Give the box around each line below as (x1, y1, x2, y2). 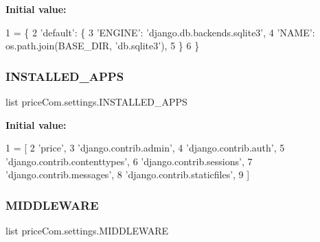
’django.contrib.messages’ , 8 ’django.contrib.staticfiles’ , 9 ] (5, 167, 250, 182)
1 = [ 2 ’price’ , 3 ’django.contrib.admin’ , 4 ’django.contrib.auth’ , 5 (5, 141, 285, 155)
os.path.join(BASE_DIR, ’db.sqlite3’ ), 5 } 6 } (5, 38, 200, 53)
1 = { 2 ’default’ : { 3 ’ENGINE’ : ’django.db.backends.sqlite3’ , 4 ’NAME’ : (5, 25, 315, 39)
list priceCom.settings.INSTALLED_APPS (5, 95, 187, 108)
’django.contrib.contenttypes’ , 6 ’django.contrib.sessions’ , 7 (5, 154, 253, 168)
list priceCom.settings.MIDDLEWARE (5, 223, 169, 238)
